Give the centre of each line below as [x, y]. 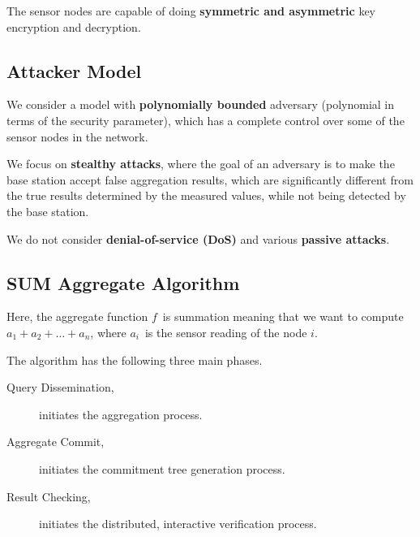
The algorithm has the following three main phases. [135, 359]
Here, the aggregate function [77, 316]
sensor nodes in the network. [77, 136]
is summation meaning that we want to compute [283, 316]
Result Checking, [49, 496]
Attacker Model [74, 70]
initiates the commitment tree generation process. [162, 468]
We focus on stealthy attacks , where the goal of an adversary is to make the [201, 164]
